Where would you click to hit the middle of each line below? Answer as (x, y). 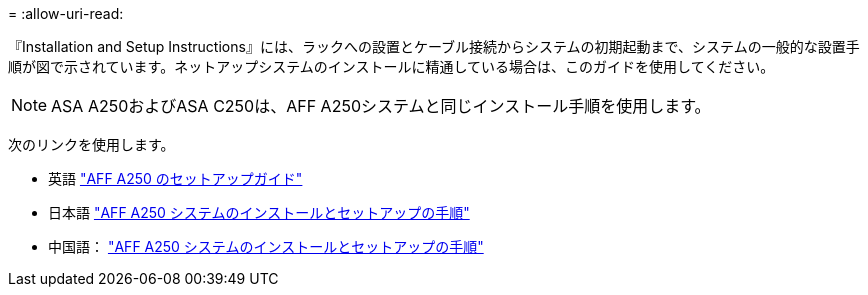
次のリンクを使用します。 (91, 144)
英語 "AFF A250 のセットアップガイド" (175, 178)
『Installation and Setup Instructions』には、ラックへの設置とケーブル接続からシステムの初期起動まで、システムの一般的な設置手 (434, 46)
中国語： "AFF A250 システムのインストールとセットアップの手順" (266, 246)
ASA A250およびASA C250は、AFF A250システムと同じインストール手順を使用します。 (381, 106)
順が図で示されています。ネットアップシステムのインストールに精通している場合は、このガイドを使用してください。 (391, 66)
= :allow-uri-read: (66, 13)
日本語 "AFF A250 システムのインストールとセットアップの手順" (259, 212)
